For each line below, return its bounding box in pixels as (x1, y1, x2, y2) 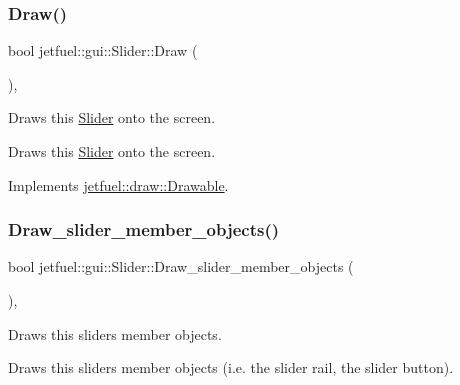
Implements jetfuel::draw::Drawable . (8, 174, 229, 195)
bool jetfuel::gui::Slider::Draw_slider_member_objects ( (8, 256, 354, 277)
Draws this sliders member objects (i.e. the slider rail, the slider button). (8, 357, 454, 378)
